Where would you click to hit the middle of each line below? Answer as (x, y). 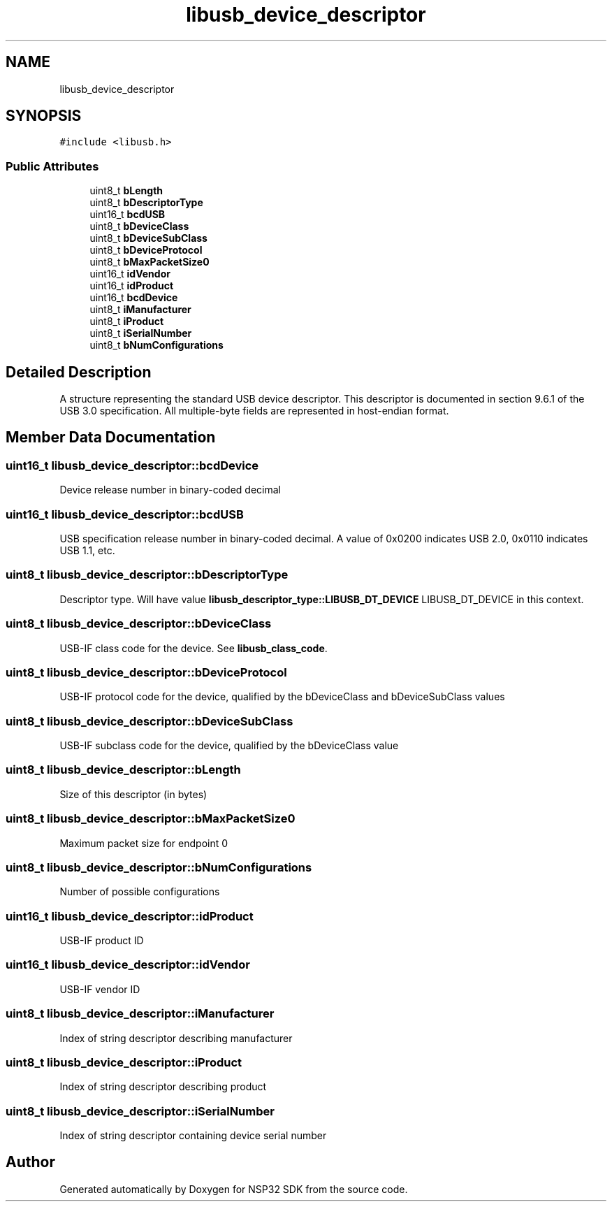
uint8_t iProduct (127, 321)
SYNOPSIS (44, 116)
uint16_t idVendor (130, 274)
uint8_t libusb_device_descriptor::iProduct (124, 1062)
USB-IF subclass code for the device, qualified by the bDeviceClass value (229, 745)
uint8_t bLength (126, 191)
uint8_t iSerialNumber (141, 333)
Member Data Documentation (111, 438)
